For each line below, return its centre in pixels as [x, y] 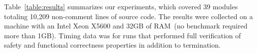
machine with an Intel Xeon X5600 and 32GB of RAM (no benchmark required [126, 26]
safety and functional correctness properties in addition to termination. [112, 45]
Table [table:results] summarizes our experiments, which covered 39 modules [121, 6]
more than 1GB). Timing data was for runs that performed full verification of [123, 35]
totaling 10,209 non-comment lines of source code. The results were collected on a [128, 16]
